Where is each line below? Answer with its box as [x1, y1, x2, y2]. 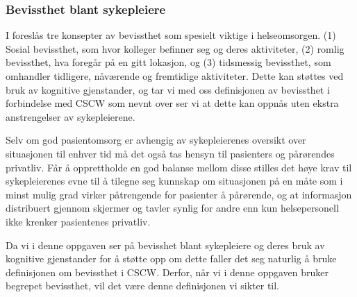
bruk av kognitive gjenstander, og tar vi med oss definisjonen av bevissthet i [6, 82, 330, 96]
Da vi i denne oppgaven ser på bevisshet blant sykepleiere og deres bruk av [6, 237, 325, 252]
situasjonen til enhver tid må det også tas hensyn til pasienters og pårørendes [6, 146, 335, 160]
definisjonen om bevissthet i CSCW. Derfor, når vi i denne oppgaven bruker [6, 264, 329, 279]
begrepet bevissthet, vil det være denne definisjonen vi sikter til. [6, 278, 280, 293]
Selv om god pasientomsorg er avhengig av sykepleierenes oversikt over [6, 133, 306, 147]
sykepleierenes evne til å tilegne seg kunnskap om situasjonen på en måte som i [6, 173, 343, 188]
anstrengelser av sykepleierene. [6, 109, 135, 124]
